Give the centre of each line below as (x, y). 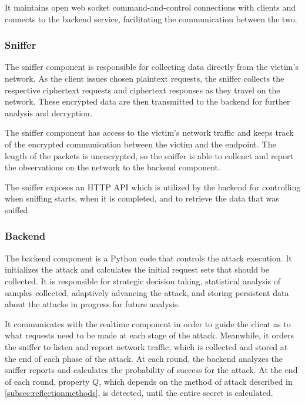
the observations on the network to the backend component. (113, 167)
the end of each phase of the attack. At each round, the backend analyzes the (144, 358)
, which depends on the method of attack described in (196, 381)
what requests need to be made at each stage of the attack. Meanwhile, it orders (149, 335)
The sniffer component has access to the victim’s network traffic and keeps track (149, 132)
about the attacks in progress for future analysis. (93, 304)
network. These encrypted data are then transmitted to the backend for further (148, 101)
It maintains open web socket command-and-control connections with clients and (150, 7)
